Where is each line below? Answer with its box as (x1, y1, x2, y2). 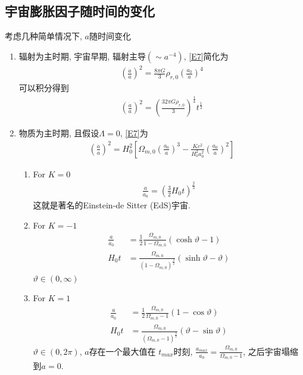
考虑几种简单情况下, (5, 30, 82, 42)
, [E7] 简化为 (183, 49, 229, 62)
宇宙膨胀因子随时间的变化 (5, 2, 155, 20)
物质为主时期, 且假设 (18, 127, 99, 139)
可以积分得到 (18, 82, 69, 94)
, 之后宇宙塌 (243, 345, 290, 357)
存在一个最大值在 (89, 345, 156, 357)
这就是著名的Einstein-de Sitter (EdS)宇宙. (33, 198, 190, 211)
